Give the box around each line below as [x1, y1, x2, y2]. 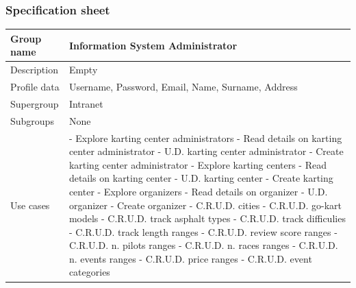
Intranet [68, 96, 103, 110]
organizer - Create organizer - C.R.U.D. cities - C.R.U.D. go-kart [68, 197, 342, 212]
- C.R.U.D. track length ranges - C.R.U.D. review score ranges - [68, 224, 338, 239]
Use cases [10, 197, 50, 212]
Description [10, 62, 58, 77]
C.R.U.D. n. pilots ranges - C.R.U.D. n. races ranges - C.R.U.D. [68, 238, 338, 252]
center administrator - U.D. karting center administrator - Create [68, 144, 344, 158]
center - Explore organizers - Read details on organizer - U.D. [68, 184, 328, 198]
